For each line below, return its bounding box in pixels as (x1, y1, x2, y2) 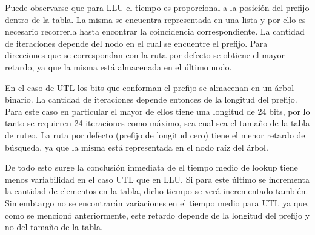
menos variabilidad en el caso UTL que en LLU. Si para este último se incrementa (5, 172, 310, 185)
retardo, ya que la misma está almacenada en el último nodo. (5, 60, 232, 73)
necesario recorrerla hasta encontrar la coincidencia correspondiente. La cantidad (5, 25, 305, 38)
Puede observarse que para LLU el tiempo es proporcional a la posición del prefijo (5, 1, 310, 13)
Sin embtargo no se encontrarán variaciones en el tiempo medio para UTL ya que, (5, 196, 310, 209)
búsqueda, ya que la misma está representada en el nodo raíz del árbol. (5, 140, 268, 153)
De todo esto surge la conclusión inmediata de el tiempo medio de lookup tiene (5, 161, 298, 174)
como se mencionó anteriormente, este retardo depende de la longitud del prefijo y (5, 208, 310, 221)
